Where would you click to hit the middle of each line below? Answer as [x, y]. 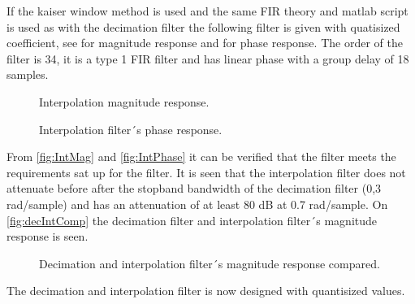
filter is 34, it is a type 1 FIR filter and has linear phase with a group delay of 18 [208, 58]
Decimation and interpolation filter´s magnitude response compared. [210, 263]
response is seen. [48, 236]
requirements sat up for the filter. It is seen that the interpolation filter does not [206, 172]
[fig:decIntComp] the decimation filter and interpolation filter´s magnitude [192, 220]
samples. [28, 74]
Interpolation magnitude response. [124, 101]
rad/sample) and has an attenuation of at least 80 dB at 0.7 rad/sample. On [197, 204]
